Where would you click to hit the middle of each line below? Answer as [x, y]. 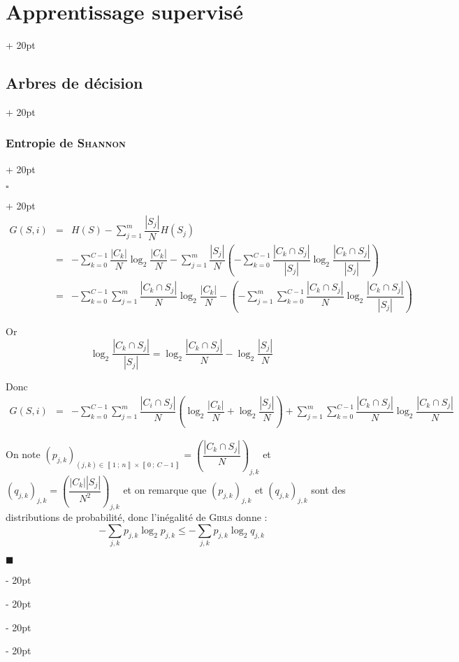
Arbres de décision [74, 83]
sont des [328, 490]
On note [23, 454]
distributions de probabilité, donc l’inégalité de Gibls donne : [137, 517]
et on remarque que [165, 490]
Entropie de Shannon [66, 143]
